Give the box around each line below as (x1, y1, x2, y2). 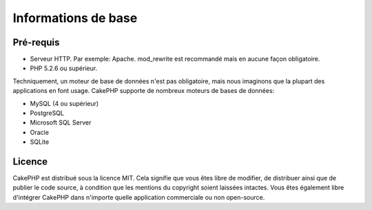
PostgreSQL (30, 109, 65, 117)
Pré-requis (12, 36, 60, 48)
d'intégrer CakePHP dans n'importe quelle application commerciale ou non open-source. (12, 193, 265, 201)
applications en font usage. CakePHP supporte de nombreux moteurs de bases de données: (12, 87, 275, 95)
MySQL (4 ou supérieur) (30, 99, 99, 107)
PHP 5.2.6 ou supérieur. (30, 64, 98, 72)
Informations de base (12, 10, 138, 25)
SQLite (30, 138, 50, 146)
